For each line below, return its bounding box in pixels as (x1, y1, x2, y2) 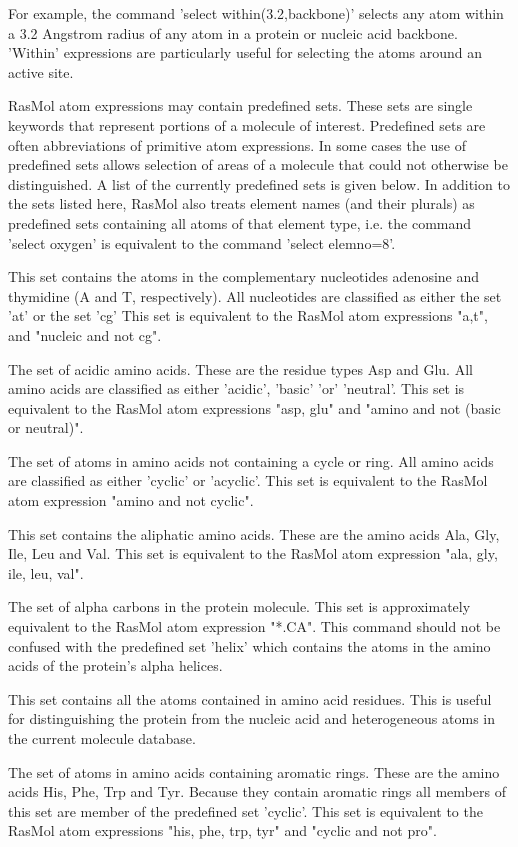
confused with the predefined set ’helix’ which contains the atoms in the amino (8, 635, 491, 656)
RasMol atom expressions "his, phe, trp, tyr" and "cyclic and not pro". (8, 820, 437, 841)
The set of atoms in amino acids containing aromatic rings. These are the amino (8, 761, 500, 782)
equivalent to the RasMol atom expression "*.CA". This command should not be (8, 616, 501, 637)
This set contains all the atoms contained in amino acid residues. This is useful (8, 688, 492, 709)
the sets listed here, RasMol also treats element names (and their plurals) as (8, 193, 475, 214)
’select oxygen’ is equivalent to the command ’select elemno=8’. (8, 232, 396, 253)
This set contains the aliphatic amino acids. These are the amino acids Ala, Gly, (8, 523, 500, 544)
